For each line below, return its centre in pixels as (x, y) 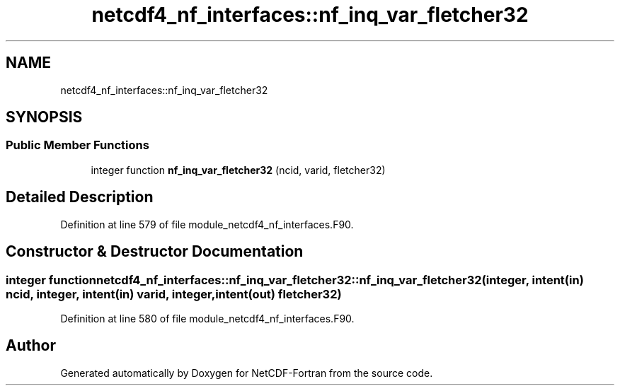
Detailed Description (80, 197)
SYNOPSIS (44, 117)
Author (31, 346)
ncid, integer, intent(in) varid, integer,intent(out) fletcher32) (174, 294)
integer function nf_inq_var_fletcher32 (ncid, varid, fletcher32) (238, 170)
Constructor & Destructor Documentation (155, 252)
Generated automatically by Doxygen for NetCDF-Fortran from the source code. (247, 373)
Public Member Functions (77, 145)
